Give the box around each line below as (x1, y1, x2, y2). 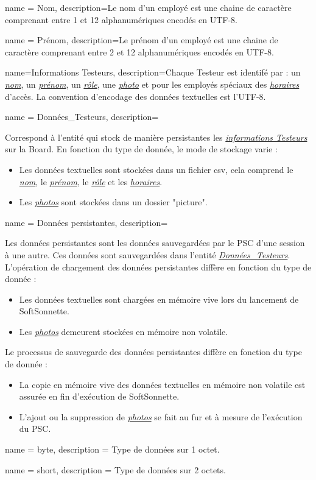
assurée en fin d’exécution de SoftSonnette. (19, 390, 180, 403)
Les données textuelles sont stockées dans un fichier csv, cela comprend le (19, 163, 293, 175)
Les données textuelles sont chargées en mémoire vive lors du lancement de (19, 292, 299, 305)
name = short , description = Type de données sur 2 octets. (5, 463, 226, 476)
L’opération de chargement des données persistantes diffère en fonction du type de (5, 260, 312, 273)
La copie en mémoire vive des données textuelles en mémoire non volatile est (19, 378, 306, 390)
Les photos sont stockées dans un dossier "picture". (19, 196, 208, 208)
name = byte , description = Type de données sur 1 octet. (5, 443, 220, 456)
